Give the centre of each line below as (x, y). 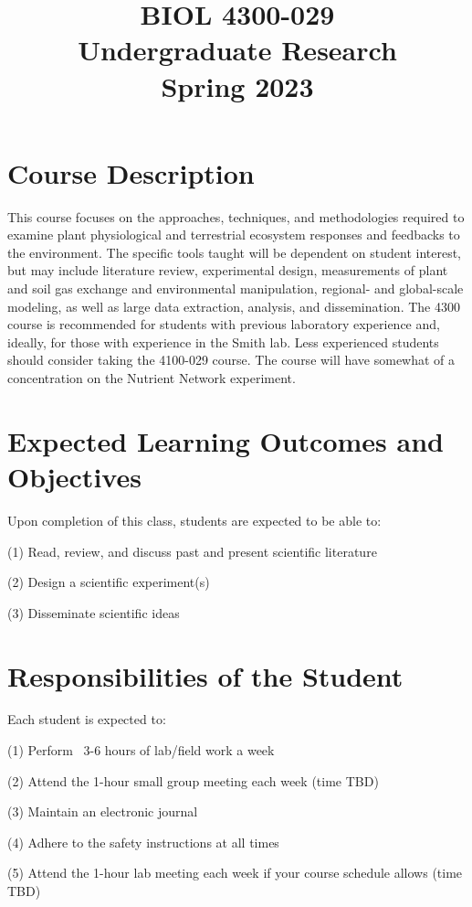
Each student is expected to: (87, 719)
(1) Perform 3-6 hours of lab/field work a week (141, 750)
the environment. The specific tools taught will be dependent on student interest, (234, 252)
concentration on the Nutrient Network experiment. (152, 378)
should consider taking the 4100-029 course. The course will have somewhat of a (231, 360)
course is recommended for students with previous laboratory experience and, (224, 324)
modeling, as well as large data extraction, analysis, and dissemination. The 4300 (234, 306)
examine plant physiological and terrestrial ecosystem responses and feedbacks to (234, 235)
